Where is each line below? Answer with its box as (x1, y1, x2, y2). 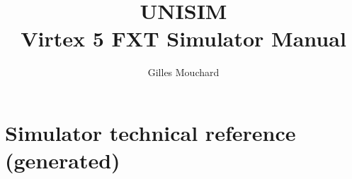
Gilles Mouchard (147, 65, 220, 80)
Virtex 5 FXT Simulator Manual (21, 24, 346, 53)
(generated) (5, 146, 120, 175)
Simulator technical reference (5, 118, 296, 147)
